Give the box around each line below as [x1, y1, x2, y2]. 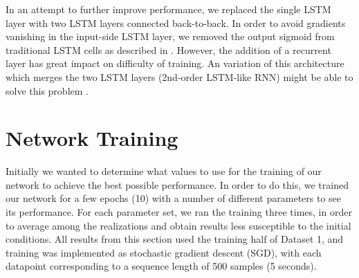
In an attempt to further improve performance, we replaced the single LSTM [6, 2, 331, 16]
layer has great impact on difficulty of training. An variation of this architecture [6, 56, 344, 71]
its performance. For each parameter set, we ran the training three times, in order [6, 205, 352, 219]
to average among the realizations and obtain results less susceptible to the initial [6, 218, 351, 232]
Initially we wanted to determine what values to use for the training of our [6, 164, 322, 178]
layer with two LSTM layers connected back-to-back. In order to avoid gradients [6, 15, 346, 30]
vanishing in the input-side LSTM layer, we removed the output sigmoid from [6, 29, 335, 44]
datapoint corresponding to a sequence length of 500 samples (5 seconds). [6, 259, 317, 273]
